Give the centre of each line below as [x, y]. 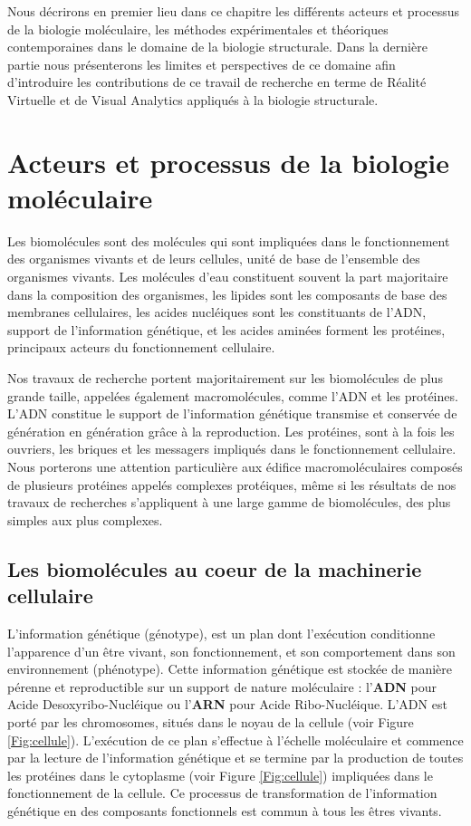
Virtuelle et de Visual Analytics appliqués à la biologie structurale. [193, 99]
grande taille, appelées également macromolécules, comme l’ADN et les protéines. [233, 395]
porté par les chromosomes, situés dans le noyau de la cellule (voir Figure [211, 721]
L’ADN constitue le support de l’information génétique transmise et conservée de [232, 413]
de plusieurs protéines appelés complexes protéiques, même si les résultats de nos [232, 484]
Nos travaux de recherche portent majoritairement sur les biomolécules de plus [225, 378]
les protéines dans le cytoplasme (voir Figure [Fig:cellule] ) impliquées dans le [220, 775]
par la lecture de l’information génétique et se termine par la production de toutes [235, 758]
